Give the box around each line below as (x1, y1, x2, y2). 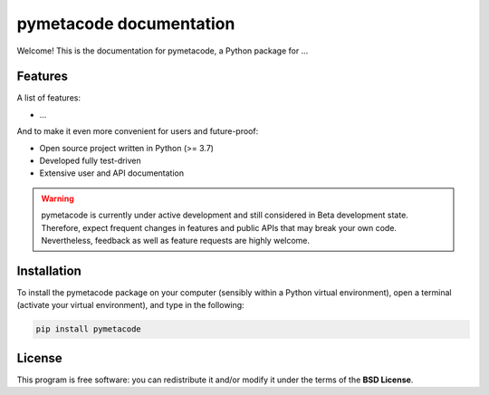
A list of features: (16, 92, 81, 103)
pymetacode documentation (16, 14, 235, 34)
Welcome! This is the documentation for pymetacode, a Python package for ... (16, 45, 309, 56)
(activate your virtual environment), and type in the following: (16, 300, 244, 311)
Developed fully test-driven (39, 155, 142, 167)
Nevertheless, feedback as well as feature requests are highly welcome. (41, 235, 311, 246)
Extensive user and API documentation (39, 168, 185, 178)
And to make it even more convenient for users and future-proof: (16, 126, 259, 137)
